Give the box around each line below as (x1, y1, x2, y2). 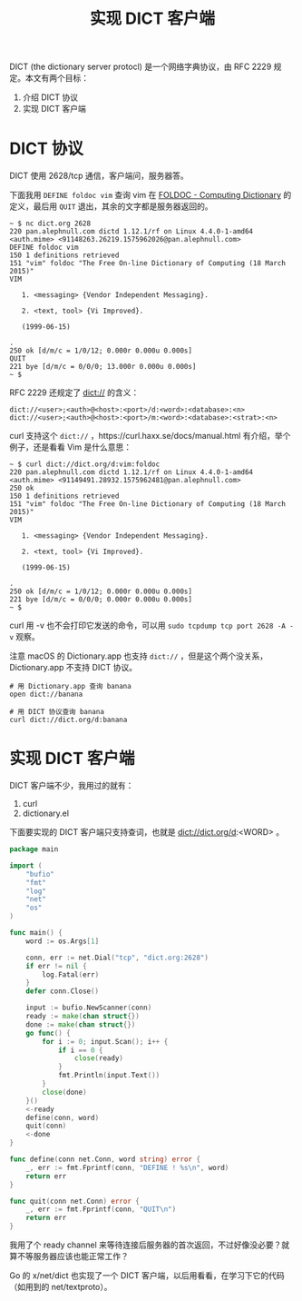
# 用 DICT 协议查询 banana (9, 708, 104, 717)
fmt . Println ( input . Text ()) (57, 1071, 161, 1080)
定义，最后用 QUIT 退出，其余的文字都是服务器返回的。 (9, 201, 213, 212)
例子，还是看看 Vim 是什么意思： (9, 442, 132, 452)
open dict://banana (9, 690, 83, 700)
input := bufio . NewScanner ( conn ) (25, 1003, 152, 1013)
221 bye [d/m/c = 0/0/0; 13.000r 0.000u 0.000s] (9, 362, 197, 372)
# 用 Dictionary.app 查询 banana (9, 682, 132, 691)
